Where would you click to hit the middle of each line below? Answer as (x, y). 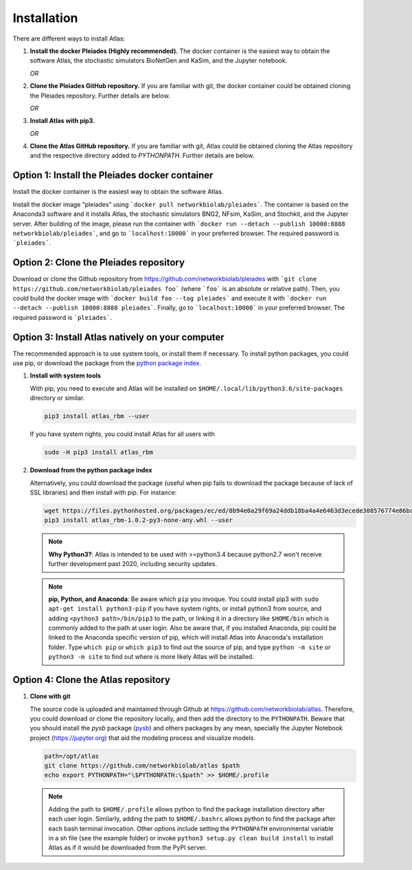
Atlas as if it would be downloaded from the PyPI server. (128, 848)
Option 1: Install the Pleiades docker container (113, 175)
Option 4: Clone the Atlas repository (92, 680)
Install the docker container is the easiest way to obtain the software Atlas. (118, 192)
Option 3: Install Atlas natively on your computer (118, 337)
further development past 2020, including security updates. (133, 564)
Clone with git (50, 696)
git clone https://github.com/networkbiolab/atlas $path (142, 766)
